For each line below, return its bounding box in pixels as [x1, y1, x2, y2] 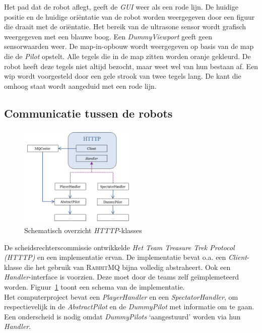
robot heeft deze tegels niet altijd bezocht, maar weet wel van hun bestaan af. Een [4, 61, 258, 71]
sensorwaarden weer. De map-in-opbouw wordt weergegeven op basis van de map [4, 41, 254, 51]
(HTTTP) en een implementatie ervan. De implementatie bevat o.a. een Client [4, 252, 247, 262]
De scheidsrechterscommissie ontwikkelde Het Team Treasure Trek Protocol [4, 242, 235, 252]
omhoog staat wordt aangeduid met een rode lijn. [4, 80, 157, 91]
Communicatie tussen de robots [4, 105, 173, 121]
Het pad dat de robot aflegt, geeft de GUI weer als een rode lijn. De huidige [4, 2, 238, 12]
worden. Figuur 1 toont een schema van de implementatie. [4, 282, 185, 292]
